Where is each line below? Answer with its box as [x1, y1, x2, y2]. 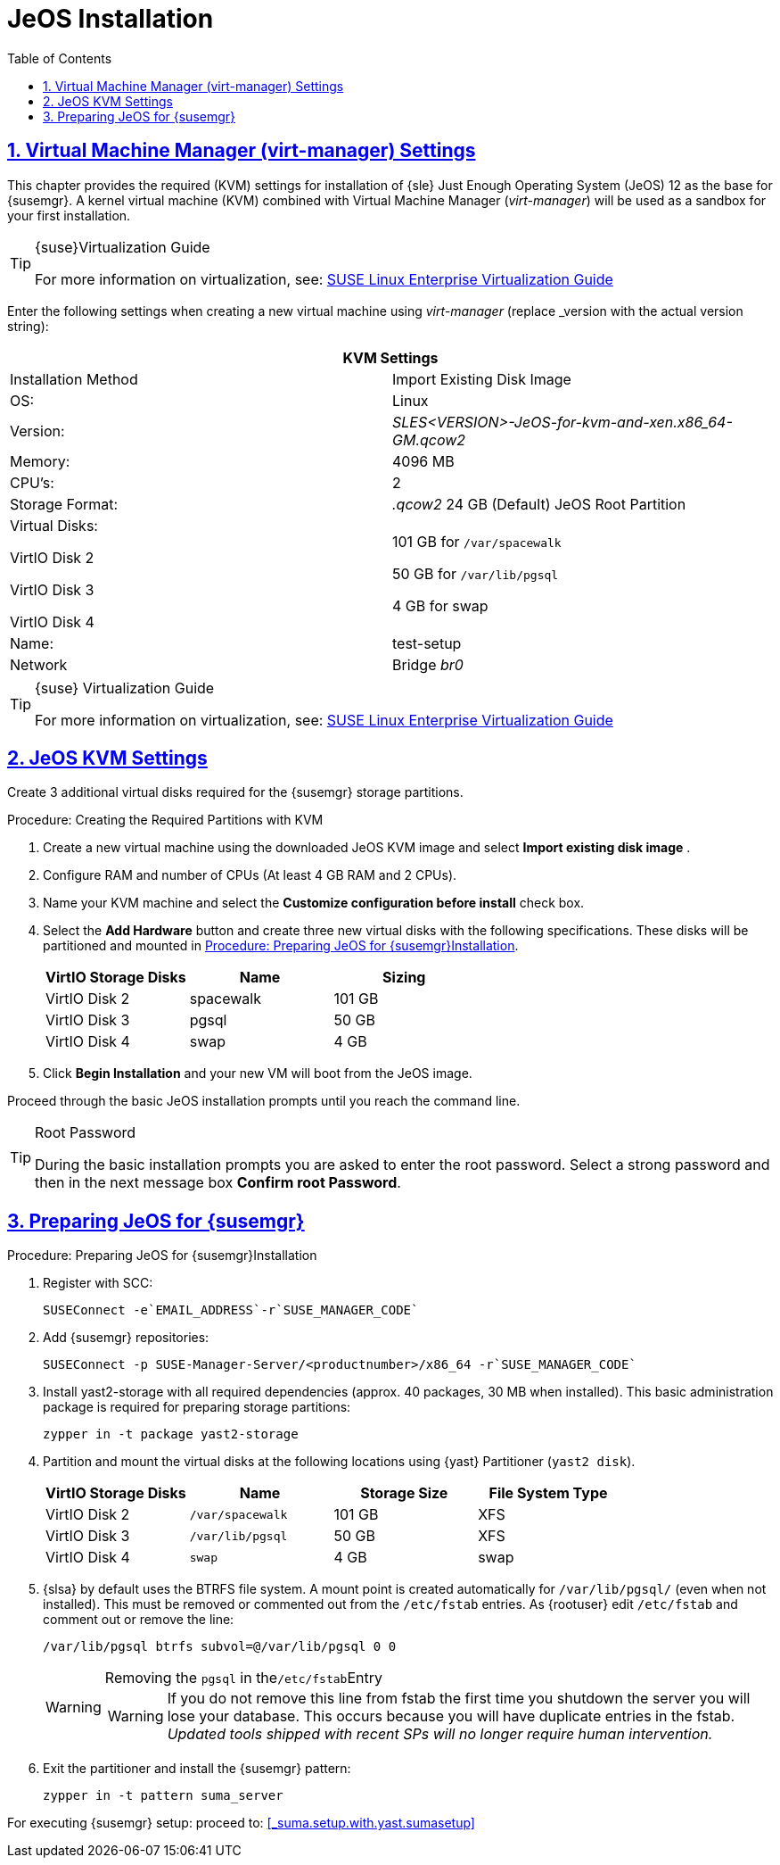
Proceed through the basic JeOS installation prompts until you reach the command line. [7, 1093, 521, 1109]
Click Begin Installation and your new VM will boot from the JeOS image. [43, 1065, 472, 1082]
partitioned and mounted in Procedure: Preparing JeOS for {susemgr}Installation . [43, 938, 519, 954]
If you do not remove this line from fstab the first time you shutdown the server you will [167, 1689, 751, 1708]
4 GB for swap [392, 596, 489, 615]
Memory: [10, 452, 70, 470]
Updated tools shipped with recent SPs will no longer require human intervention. [167, 1725, 713, 1744]
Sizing [382, 968, 426, 987]
